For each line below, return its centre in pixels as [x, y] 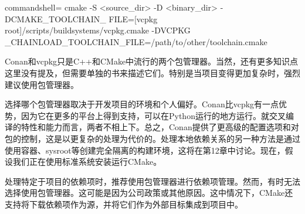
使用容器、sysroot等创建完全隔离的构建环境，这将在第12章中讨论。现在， [145, 150]
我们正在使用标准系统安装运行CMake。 [87, 162]
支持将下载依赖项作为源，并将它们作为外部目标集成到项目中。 [124, 204]
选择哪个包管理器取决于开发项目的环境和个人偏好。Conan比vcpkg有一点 [142, 104]
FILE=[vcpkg [133, 18]
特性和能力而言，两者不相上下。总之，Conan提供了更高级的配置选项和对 [160, 127]
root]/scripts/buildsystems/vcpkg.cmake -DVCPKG [98, 30]
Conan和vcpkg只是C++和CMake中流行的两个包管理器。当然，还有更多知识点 [152, 61]
